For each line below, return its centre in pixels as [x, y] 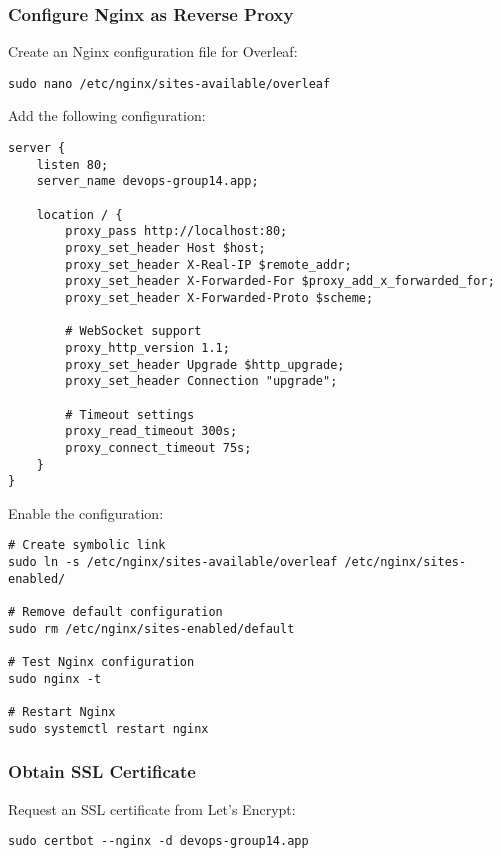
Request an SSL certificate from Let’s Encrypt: [152, 808]
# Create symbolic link [87, 545]
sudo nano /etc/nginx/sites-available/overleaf [169, 83]
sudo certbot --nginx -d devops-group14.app [158, 841]
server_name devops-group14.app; [147, 181]
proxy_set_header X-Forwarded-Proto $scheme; [219, 297]
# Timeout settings [130, 414]
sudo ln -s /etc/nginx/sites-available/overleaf [173, 562]
